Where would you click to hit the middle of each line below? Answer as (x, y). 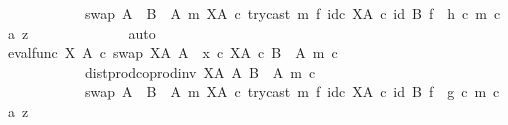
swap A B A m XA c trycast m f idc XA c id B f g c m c (292, 91)
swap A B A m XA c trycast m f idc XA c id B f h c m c (292, 13)
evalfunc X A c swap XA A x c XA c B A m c (172, 52)
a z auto (81, 32)
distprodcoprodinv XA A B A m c (200, 71)
